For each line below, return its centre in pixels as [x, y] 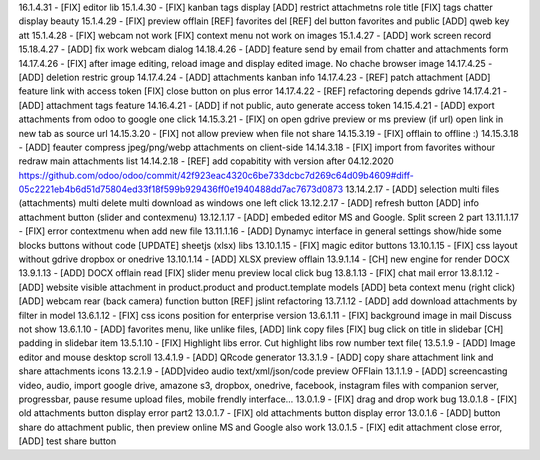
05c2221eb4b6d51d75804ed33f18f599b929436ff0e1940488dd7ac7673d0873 [181, 189]
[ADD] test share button [67, 441]
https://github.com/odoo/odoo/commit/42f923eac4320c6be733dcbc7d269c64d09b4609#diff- [216, 175]
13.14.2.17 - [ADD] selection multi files [422, 189]
